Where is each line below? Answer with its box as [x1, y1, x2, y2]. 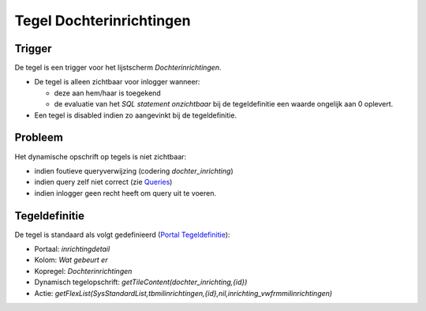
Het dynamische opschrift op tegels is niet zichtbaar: [14, 152, 187, 161]
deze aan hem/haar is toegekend [54, 88, 161, 98]
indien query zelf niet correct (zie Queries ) [34, 178, 173, 187]
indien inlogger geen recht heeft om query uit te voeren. [34, 188, 217, 197]
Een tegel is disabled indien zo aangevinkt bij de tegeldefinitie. [34, 111, 237, 120]
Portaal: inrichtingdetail [34, 245, 110, 253]
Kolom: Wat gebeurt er [34, 255, 108, 264]
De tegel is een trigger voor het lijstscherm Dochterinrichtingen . [14, 63, 222, 73]
